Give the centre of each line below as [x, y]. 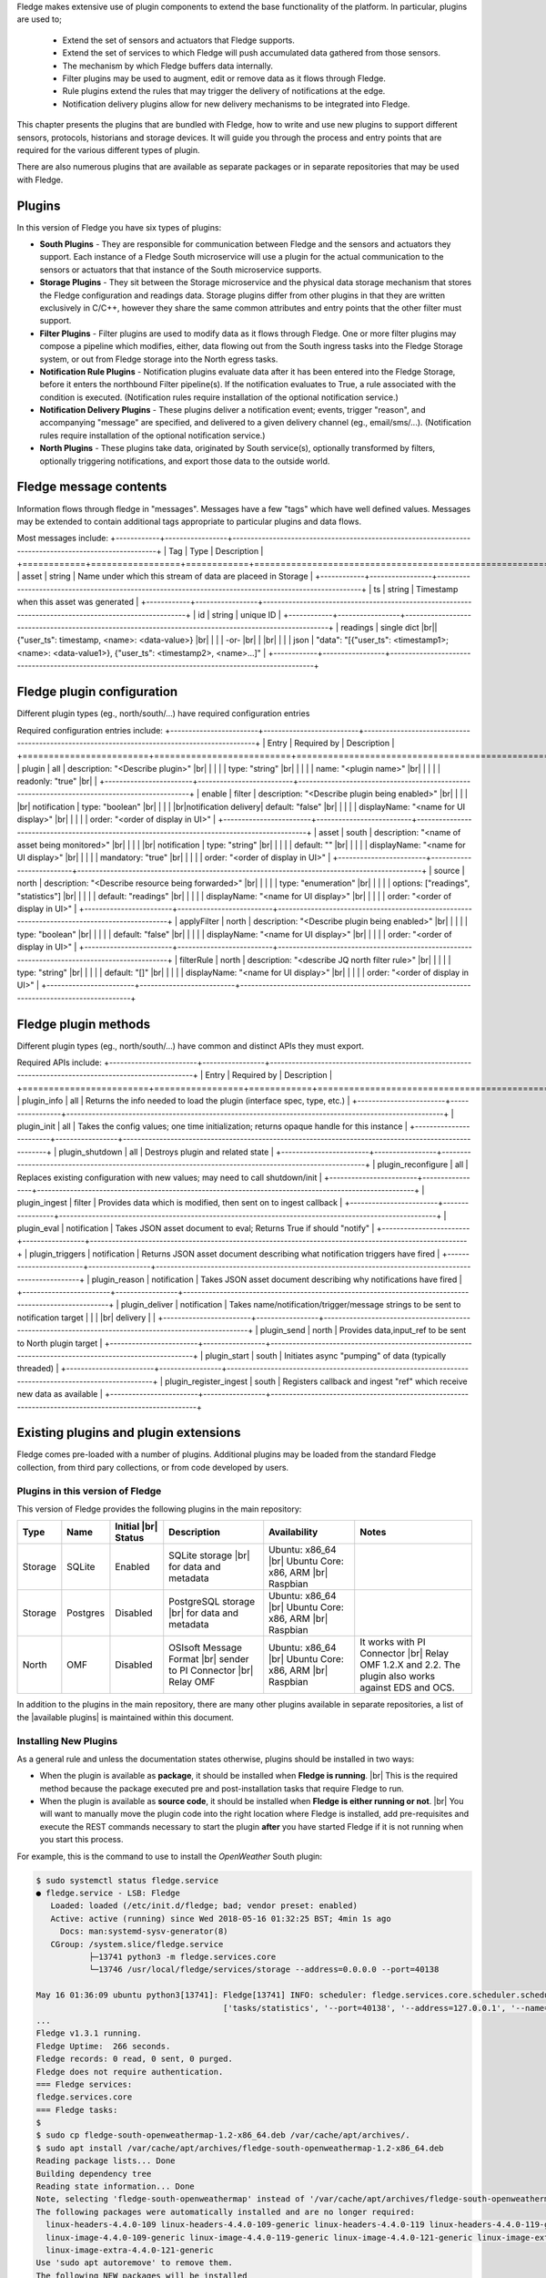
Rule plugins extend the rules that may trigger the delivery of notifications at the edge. [224, 91]
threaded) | [38, 1369]
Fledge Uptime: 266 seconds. [103, 2046]
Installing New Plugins [67, 1740]
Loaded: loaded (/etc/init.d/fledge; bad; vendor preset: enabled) [204, 1906]
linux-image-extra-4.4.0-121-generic [130, 2250]
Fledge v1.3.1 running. [89, 2033]
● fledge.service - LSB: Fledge [108, 1893]
